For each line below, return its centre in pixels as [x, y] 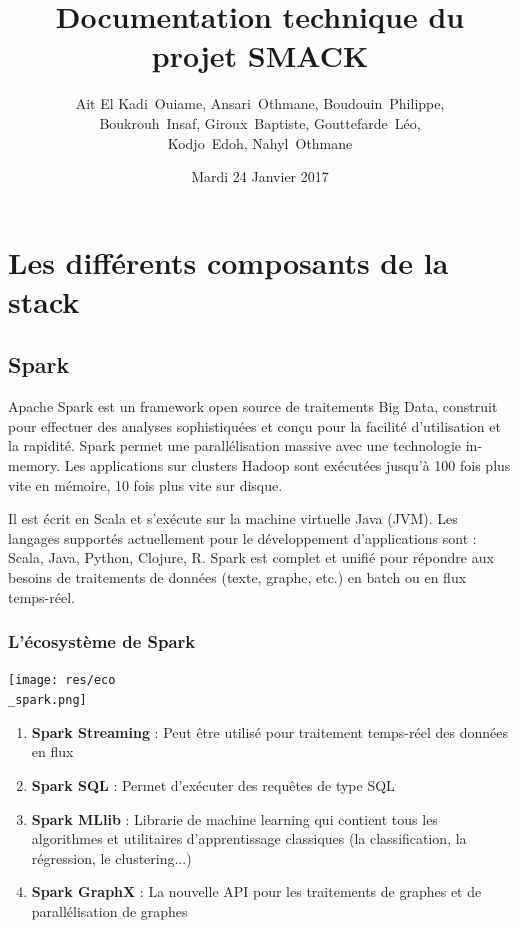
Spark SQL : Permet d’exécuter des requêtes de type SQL [213, 784]
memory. [34, 465]
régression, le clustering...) [111, 857]
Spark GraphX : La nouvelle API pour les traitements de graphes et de [256, 891]
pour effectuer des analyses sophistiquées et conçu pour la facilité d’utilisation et [254, 425]
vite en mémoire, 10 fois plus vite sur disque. [145, 484]
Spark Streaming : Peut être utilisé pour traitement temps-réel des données [269, 731]
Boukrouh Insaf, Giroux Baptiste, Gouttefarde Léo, [260, 122]
